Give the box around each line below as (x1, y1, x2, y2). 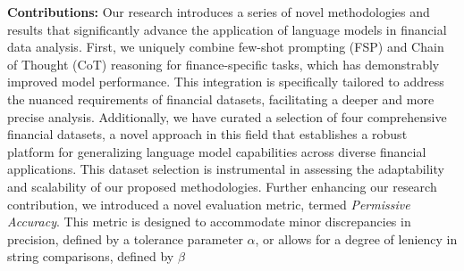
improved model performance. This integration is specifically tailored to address (7, 72, 444, 91)
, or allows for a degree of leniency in (255, 229, 458, 248)
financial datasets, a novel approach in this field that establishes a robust (7, 125, 408, 144)
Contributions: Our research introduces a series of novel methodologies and (7, 3, 430, 21)
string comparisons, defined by (7, 247, 174, 266)
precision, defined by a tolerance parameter (7, 229, 243, 248)
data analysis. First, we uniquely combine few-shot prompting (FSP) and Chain (7, 37, 444, 56)
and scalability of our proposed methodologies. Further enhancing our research (7, 177, 437, 195)
